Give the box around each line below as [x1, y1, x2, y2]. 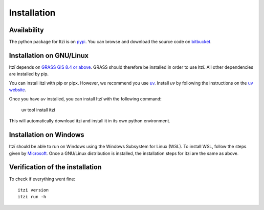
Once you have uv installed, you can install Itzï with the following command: [9, 95, 162, 102]
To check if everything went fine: [9, 176, 76, 182]
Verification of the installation [9, 163, 102, 172]
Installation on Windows [9, 131, 85, 139]
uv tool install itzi [21, 107, 56, 113]
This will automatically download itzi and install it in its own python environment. [9, 118, 171, 124]
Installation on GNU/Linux [9, 51, 89, 59]
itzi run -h [18, 194, 46, 200]
